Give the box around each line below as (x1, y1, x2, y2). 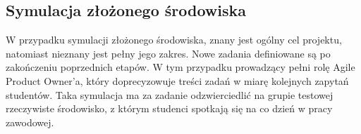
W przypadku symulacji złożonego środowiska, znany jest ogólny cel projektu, (6, 32, 342, 47)
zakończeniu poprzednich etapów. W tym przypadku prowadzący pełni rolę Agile (6, 60, 355, 74)
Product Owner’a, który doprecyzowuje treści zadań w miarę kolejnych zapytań (6, 73, 349, 88)
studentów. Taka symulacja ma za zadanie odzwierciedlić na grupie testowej (6, 87, 334, 102)
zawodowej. (6, 114, 54, 129)
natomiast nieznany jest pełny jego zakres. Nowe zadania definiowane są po (6, 46, 331, 60)
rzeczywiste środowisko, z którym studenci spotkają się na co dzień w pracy (6, 101, 333, 116)
